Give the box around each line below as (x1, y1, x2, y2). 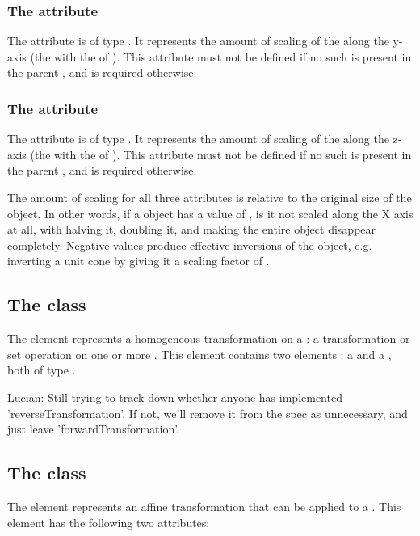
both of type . (7, 361, 76, 378)
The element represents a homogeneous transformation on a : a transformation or (7, 330, 410, 347)
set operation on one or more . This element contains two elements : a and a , (7, 345, 392, 362)
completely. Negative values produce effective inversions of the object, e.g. (7, 236, 372, 253)
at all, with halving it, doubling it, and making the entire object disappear (7, 221, 376, 238)
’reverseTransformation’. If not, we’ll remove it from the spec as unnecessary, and (7, 404, 408, 421)
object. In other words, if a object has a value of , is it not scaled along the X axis (7, 205, 414, 222)
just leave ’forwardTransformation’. (7, 420, 180, 437)
